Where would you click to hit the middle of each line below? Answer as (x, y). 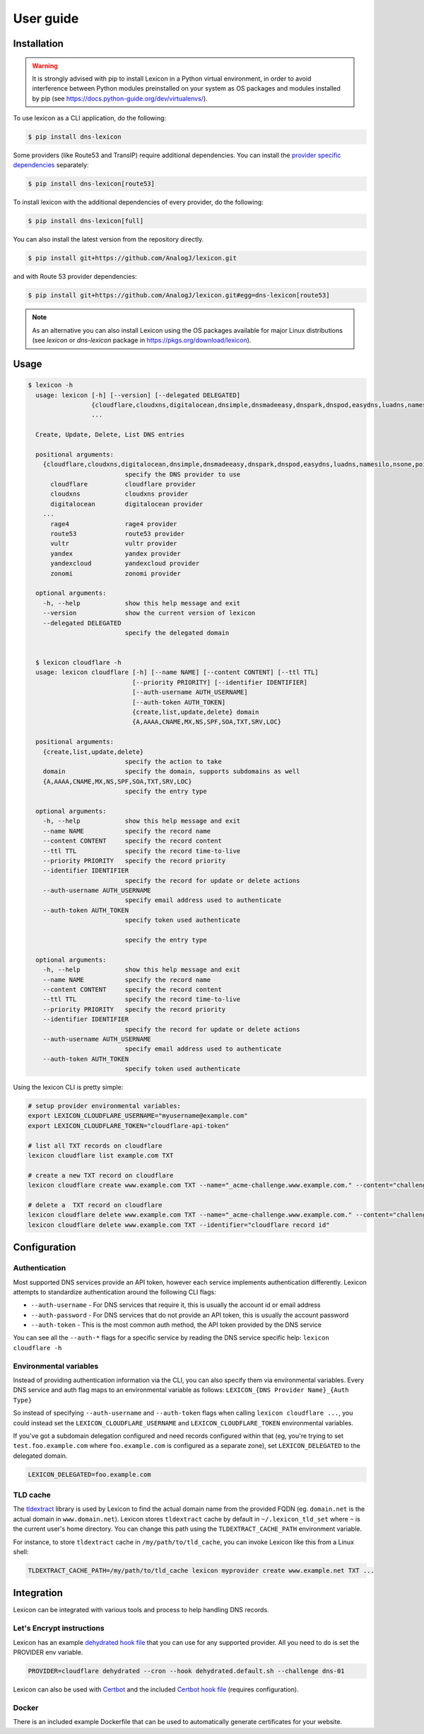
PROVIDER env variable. (48, 1653)
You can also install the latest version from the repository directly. (108, 239)
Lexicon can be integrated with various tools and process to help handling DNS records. (141, 1610)
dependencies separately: (51, 165)
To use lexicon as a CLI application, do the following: (89, 118)
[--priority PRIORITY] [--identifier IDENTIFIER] (219, 682)
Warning (45, 65)
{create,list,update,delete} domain (195, 712)
